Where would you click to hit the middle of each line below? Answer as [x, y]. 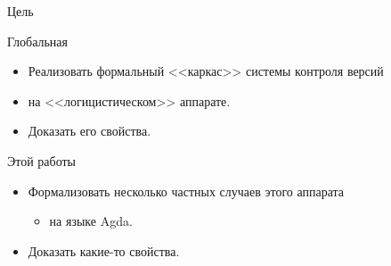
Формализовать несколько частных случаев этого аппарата [186, 191]
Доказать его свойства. [90, 131]
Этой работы [42, 160]
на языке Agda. [91, 221]
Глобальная [38, 41]
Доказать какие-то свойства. [104, 250]
